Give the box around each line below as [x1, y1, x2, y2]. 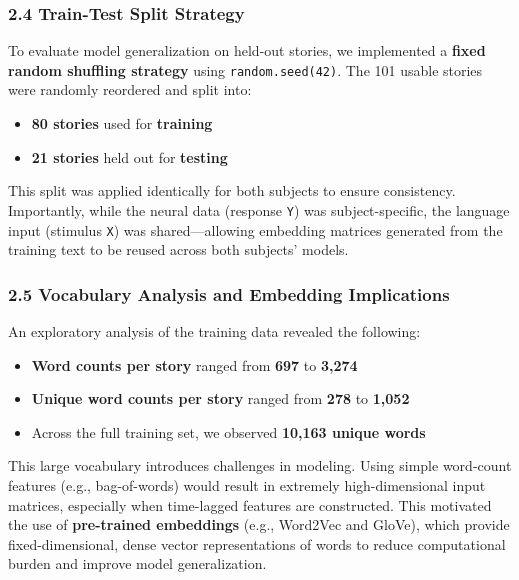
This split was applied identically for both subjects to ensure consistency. [8, 180, 456, 201]
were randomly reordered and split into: [8, 79, 252, 100]
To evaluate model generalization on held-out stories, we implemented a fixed [8, 40, 486, 61]
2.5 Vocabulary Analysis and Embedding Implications [8, 281, 450, 306]
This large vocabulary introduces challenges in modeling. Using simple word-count [8, 455, 512, 476]
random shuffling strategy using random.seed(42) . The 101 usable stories [8, 59, 483, 80]
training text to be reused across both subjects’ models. [8, 239, 349, 260]
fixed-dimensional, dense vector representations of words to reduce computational [8, 533, 506, 554]
